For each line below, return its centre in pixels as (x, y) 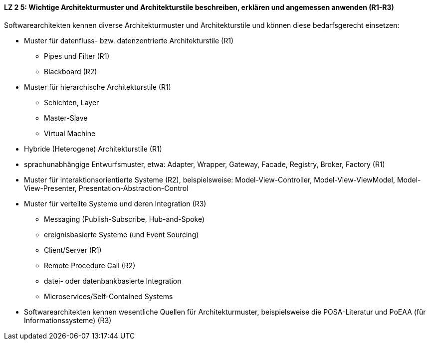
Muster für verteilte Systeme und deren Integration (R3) (115, 203)
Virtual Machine (70, 133)
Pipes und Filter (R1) (77, 56)
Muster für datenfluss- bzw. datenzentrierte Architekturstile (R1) (129, 40)
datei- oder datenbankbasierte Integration (113, 281)
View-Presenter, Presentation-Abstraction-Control (106, 188)
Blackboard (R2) (71, 71)
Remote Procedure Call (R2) (90, 265)
